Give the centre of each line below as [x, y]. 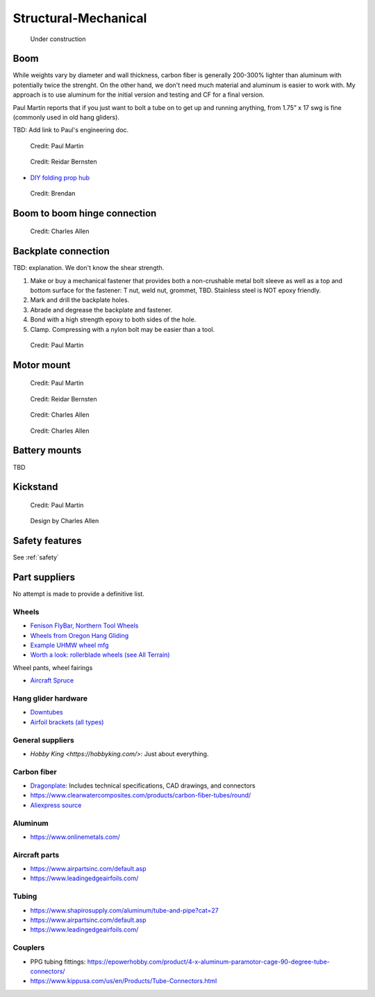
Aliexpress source [56, 805]
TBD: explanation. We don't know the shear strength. [89, 268]
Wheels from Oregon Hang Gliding [80, 635]
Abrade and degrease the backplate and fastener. [101, 310]
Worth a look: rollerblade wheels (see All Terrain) [100, 655]
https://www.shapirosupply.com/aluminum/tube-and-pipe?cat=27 [124, 910]
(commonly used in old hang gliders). [66, 118]
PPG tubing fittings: [58, 962]
